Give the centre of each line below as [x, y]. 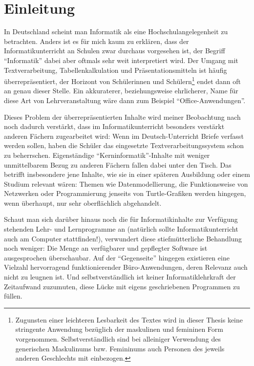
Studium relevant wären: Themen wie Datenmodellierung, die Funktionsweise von [126, 183]
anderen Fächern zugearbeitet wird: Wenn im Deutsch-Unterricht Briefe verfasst [124, 136]
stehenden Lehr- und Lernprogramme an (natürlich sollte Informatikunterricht [121, 229]
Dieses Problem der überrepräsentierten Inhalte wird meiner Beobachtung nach [122, 117]
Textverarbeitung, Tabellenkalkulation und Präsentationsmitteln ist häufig [116, 70]
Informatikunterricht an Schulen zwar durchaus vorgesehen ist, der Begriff [115, 51]
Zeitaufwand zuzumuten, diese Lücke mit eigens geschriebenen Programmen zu [122, 286]
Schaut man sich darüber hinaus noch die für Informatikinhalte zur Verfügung [121, 219]
